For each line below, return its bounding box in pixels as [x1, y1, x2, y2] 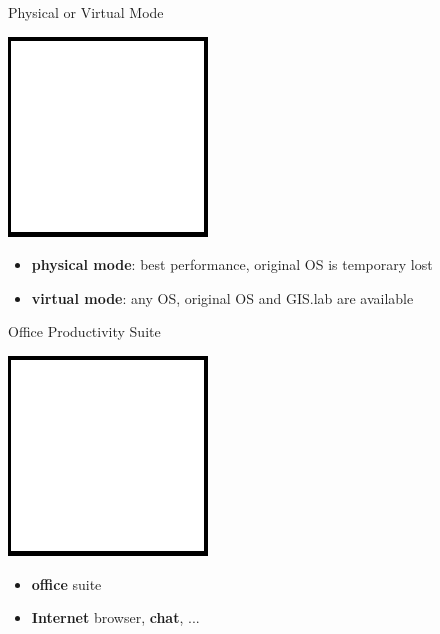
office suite [31, 573, 102, 594]
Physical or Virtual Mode [8, 2, 164, 22]
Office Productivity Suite [8, 321, 161, 342]
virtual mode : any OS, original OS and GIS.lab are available [31, 287, 414, 308]
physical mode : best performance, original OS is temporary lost [31, 254, 433, 275]
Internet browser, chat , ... [31, 607, 200, 628]
